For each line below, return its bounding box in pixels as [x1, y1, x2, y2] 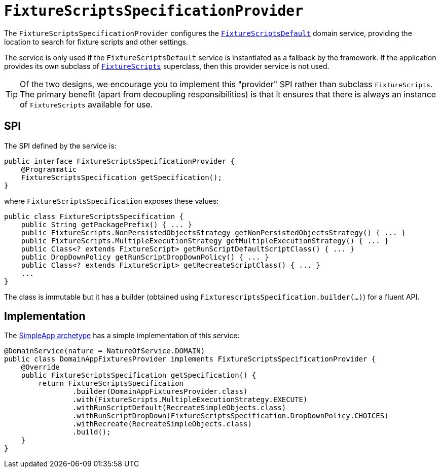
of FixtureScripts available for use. [20, 99, 153, 110]
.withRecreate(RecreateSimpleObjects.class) [72, 420, 252, 428]
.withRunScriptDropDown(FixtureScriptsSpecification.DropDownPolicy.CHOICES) [72, 412, 389, 420]
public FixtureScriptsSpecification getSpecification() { [21, 371, 256, 380]
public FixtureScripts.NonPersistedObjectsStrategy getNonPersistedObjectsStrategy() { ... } [21, 228, 406, 237]
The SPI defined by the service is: [4, 141, 117, 150]
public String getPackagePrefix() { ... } [21, 220, 192, 229]
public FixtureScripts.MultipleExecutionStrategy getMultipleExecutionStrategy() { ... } [21, 236, 389, 245]
